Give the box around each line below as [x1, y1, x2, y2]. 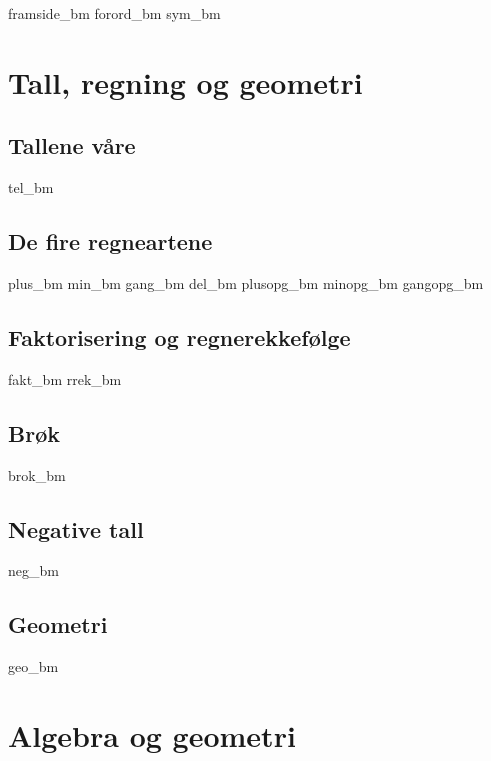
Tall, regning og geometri [8, 61, 363, 102]
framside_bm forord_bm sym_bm [8, 3, 221, 23]
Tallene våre [8, 130, 136, 161]
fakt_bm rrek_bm [8, 368, 122, 389]
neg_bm [8, 560, 59, 581]
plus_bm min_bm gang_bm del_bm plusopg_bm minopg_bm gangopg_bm [8, 272, 484, 293]
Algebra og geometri [8, 714, 296, 755]
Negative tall [8, 513, 144, 544]
